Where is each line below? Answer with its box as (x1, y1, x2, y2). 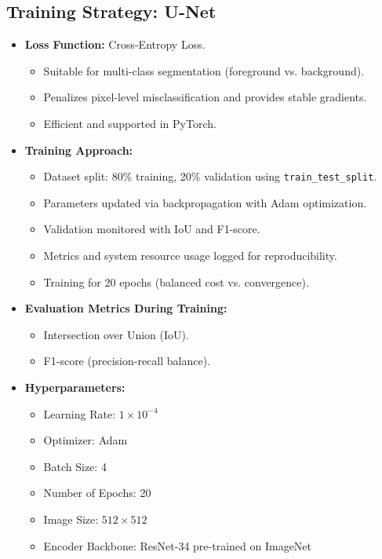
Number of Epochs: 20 (43, 484, 151, 501)
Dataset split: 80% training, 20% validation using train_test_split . (43, 168, 377, 185)
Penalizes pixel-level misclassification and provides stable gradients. (43, 89, 367, 105)
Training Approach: (24, 141, 133, 158)
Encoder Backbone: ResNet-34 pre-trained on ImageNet (43, 537, 312, 554)
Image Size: (43, 510, 99, 527)
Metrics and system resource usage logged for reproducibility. (43, 247, 337, 264)
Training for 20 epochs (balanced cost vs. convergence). (43, 273, 309, 290)
